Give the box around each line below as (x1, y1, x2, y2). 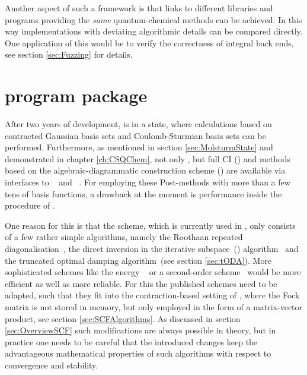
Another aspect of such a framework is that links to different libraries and (5, 2, 273, 14)
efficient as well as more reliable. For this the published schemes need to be (5, 277, 277, 289)
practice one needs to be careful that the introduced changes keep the (5, 335, 258, 348)
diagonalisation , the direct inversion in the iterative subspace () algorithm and (5, 242, 299, 255)
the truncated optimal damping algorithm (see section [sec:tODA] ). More (5, 254, 272, 266)
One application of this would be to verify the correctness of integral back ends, (5, 36, 294, 49)
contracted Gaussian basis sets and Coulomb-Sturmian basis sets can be (5, 129, 266, 141)
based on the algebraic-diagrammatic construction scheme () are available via (5, 164, 286, 177)
